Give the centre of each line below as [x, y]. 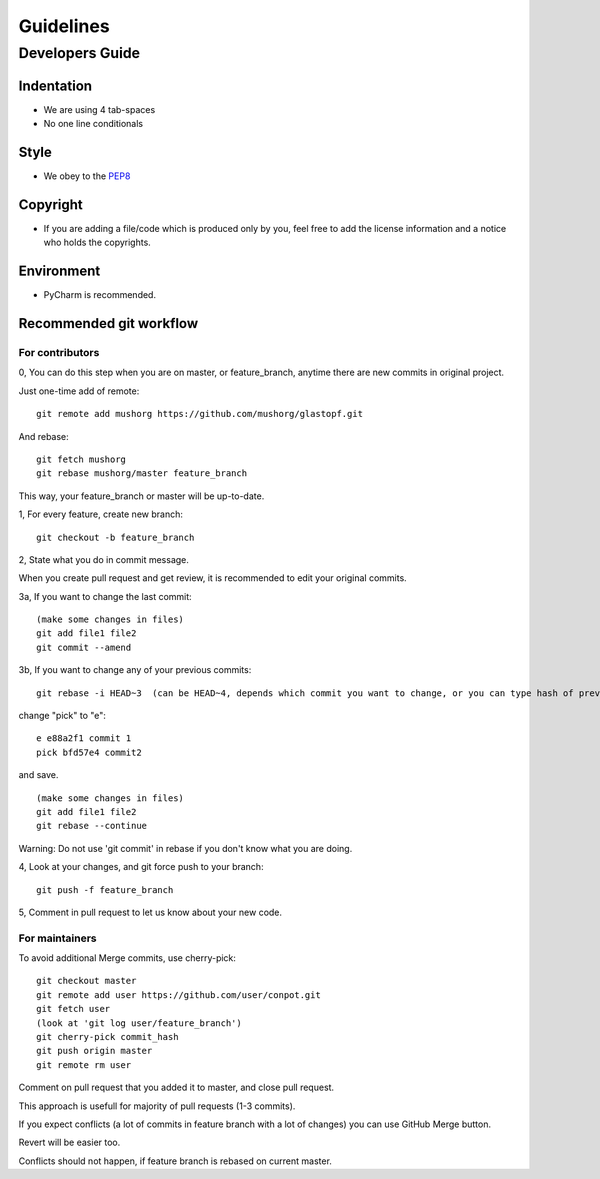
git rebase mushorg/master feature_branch [142, 473]
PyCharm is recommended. [100, 295]
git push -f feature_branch [105, 889]
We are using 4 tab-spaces [99, 109]
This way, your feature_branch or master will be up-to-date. [141, 496]
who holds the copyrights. [97, 242]
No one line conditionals [93, 124]
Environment [59, 271]
